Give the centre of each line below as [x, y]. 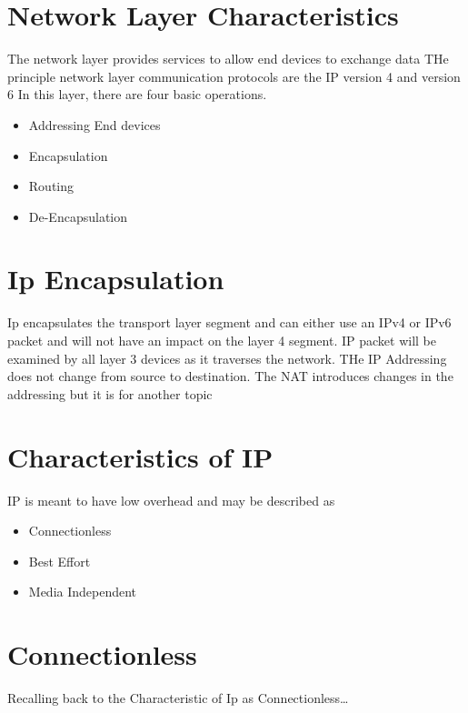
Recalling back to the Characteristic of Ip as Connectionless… [178, 698]
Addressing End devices [95, 124]
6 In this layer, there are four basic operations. [137, 94]
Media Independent [83, 592]
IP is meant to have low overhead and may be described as [171, 500]
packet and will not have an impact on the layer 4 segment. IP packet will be [222, 340]
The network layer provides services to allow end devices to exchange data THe [228, 59]
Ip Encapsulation [116, 279]
